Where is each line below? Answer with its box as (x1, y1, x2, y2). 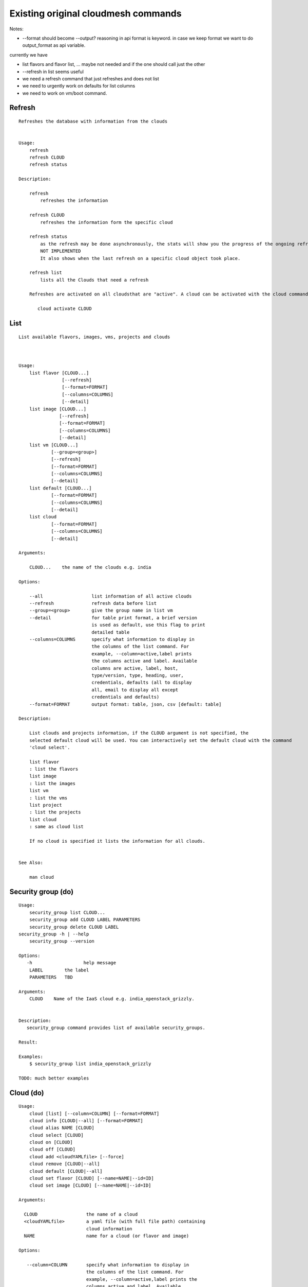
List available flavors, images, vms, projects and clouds (18, 334, 170, 340)
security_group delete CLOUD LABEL (29, 924, 119, 930)
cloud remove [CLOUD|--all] (29, 1161, 100, 1167)
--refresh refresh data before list (29, 600, 157, 606)
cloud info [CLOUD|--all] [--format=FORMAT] (29, 1118, 143, 1123)
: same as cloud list (29, 824, 84, 830)
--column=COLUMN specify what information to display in (26, 1262, 189, 1267)
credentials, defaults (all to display (91, 680, 192, 686)
